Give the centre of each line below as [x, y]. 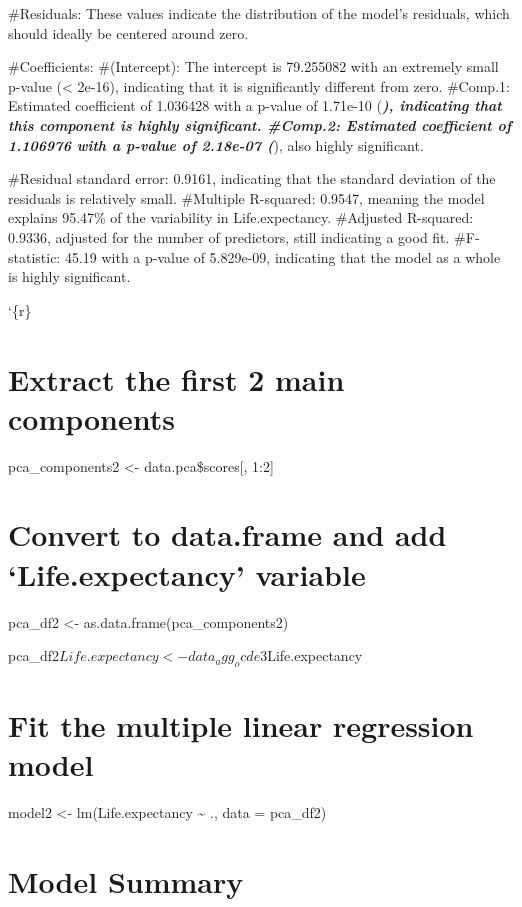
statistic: [34, 256]
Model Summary [126, 881]
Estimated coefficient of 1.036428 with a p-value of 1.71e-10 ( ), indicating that [255, 105]
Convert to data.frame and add [227, 534]
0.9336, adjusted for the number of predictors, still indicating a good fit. [229, 236]
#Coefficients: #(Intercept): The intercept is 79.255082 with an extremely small [253, 66]
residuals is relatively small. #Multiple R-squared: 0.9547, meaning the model [246, 197]
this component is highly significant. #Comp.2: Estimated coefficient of [260, 124]
